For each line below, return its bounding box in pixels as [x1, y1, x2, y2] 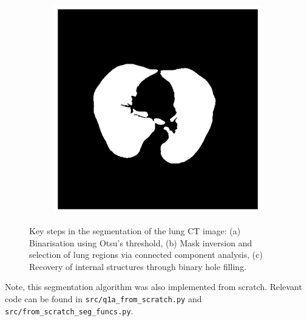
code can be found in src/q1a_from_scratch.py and [5, 292, 202, 305]
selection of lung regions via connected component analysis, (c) [29, 248, 263, 261]
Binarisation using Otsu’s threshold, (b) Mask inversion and [29, 236, 252, 249]
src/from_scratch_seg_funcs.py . [5, 304, 133, 317]
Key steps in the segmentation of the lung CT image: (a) [29, 224, 241, 237]
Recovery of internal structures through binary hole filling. [29, 260, 247, 272]
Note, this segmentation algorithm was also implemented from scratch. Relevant [5, 280, 302, 293]
